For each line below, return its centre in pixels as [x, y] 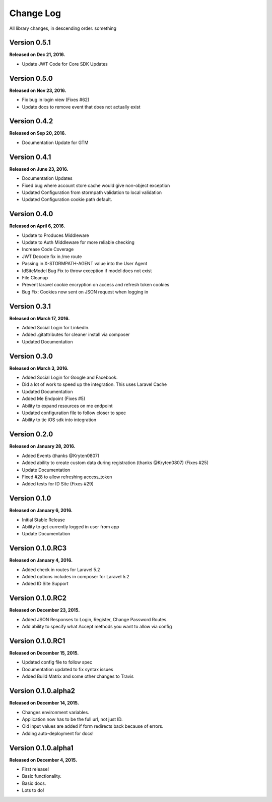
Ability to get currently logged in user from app [71, 527]
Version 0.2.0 [31, 434]
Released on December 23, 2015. [45, 610]
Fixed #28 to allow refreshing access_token [67, 477]
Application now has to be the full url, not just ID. [72, 719]
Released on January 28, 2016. [42, 446]
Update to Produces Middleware [55, 235]
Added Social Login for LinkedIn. [56, 328]
